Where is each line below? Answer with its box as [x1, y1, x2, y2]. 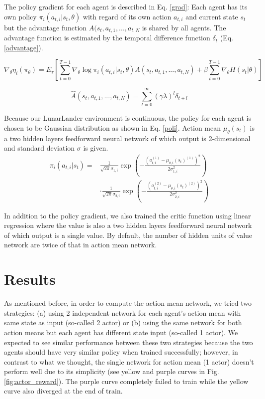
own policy [4, 11, 37, 21]
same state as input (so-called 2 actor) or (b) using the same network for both [4, 317, 242, 328]
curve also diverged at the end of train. [4, 386, 123, 396]
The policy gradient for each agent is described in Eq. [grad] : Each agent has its [4, 1, 248, 11]
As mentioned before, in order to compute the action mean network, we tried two [4, 298, 252, 308]
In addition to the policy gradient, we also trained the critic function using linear [4, 210, 251, 220]
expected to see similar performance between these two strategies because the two [4, 337, 253, 347]
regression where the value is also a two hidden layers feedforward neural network [4, 220, 252, 230]
